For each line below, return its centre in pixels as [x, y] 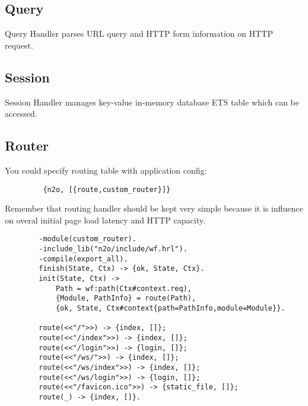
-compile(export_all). [83, 259]
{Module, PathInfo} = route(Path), [126, 298]
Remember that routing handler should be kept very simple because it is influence [154, 208]
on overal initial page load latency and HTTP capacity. [105, 220]
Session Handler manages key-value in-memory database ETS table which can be [152, 102]
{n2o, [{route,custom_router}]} [107, 189]
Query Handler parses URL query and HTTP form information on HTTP [139, 33]
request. [19, 45]
